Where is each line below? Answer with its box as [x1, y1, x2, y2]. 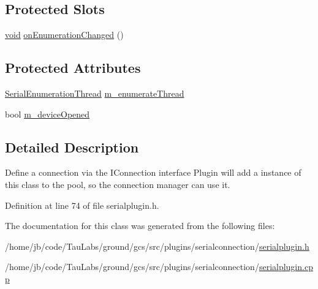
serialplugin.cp [259, 260, 313, 273]
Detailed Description [5, 137, 139, 156]
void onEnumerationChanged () [5, 28, 124, 41]
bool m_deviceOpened [5, 107, 90, 120]
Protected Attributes [5, 58, 141, 77]
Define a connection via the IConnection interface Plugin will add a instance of [5, 166, 301, 179]
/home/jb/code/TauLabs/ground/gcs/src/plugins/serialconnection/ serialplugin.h [5, 239, 309, 252]
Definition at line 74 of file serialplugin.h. [5, 198, 159, 211]
